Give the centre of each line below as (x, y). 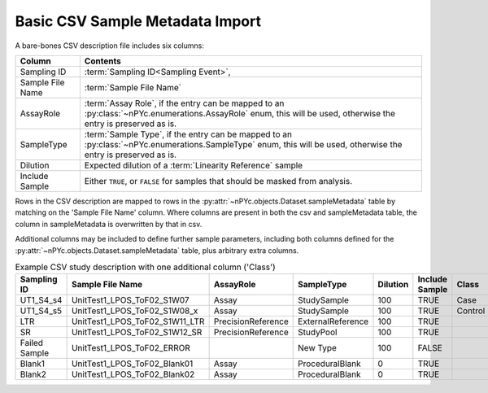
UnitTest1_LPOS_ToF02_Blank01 (132, 364)
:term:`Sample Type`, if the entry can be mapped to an (188, 134)
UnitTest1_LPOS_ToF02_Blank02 (133, 374)
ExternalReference (333, 321)
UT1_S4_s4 (41, 300)
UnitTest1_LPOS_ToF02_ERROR (131, 348)
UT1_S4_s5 (41, 311)
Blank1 (32, 364)
